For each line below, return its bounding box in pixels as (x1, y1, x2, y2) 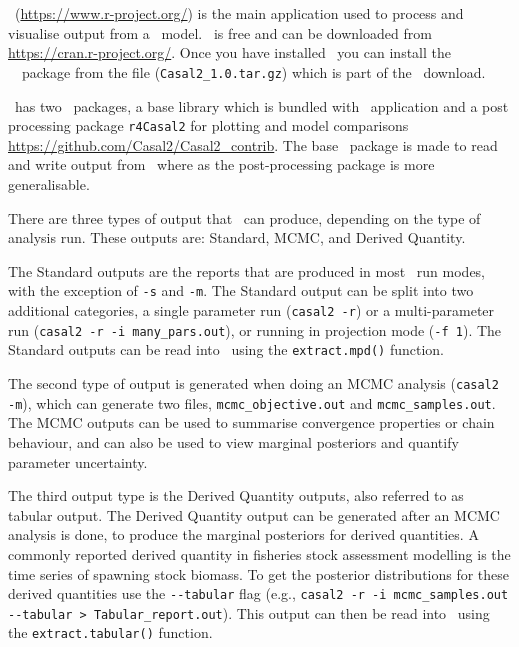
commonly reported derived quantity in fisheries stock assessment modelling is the (8, 543, 511, 564)
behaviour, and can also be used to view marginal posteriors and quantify (8, 431, 459, 452)
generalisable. (8, 174, 90, 195)
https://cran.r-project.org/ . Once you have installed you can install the (8, 42, 451, 63)
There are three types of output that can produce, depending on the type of (8, 207, 481, 228)
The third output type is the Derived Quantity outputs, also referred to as (8, 485, 464, 506)
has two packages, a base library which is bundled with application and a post (14, 95, 509, 116)
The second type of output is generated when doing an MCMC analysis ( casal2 (8, 373, 499, 394)
